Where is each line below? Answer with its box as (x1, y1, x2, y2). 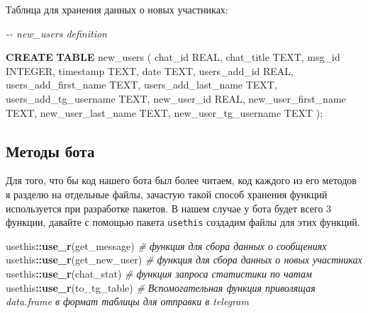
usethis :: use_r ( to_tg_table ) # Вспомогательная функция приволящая (6, 280, 316, 295)
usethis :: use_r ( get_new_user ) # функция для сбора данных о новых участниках (6, 252, 362, 267)
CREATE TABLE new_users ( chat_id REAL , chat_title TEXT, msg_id (6, 50, 340, 64)
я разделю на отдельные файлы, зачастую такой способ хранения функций (6, 186, 328, 201)
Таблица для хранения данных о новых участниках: (6, 2, 228, 16)
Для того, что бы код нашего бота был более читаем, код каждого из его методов (6, 173, 357, 188)
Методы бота (6, 140, 95, 161)
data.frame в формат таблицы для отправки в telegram (6, 294, 249, 309)
